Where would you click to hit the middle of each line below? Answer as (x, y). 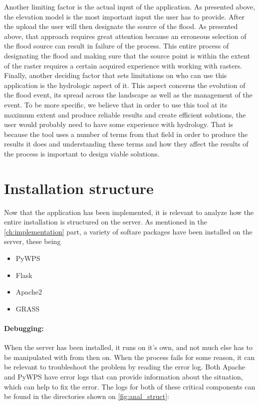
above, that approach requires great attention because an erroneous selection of (125, 36)
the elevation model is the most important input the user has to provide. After (124, 16)
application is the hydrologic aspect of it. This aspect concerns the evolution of (125, 85)
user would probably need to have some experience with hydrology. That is (119, 124)
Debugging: (24, 328)
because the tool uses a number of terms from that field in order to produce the (126, 134)
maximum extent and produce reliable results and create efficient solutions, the (125, 114)
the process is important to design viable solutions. (82, 153)
